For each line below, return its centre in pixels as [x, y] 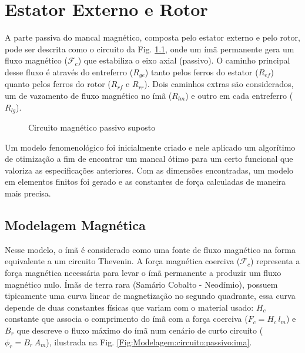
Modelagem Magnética [75, 224]
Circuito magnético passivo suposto [92, 127]
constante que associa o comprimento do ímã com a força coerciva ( [126, 319]
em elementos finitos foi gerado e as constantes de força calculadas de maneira [145, 182]
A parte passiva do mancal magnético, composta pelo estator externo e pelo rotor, [152, 37]
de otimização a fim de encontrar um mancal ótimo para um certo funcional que [149, 159]
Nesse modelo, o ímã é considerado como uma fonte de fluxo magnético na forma [150, 249]
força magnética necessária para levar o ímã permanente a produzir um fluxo [143, 272]
